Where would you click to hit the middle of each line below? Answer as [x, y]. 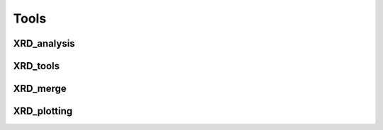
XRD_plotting [43, 111]
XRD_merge [40, 89]
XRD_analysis [44, 43]
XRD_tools [37, 66]
